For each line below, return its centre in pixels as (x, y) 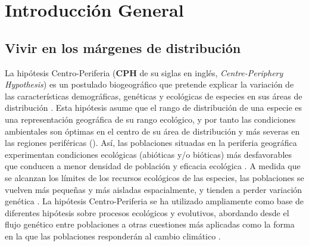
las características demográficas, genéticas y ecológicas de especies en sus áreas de (154, 96)
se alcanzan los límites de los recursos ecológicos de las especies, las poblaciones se (154, 177)
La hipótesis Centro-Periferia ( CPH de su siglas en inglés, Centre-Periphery (144, 72)
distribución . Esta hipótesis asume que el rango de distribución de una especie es (154, 108)
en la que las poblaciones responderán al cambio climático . (113, 236)
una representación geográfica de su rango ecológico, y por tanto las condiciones (150, 119)
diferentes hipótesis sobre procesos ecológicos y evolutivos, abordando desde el (147, 212)
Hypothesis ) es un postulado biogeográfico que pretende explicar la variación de (149, 84)
